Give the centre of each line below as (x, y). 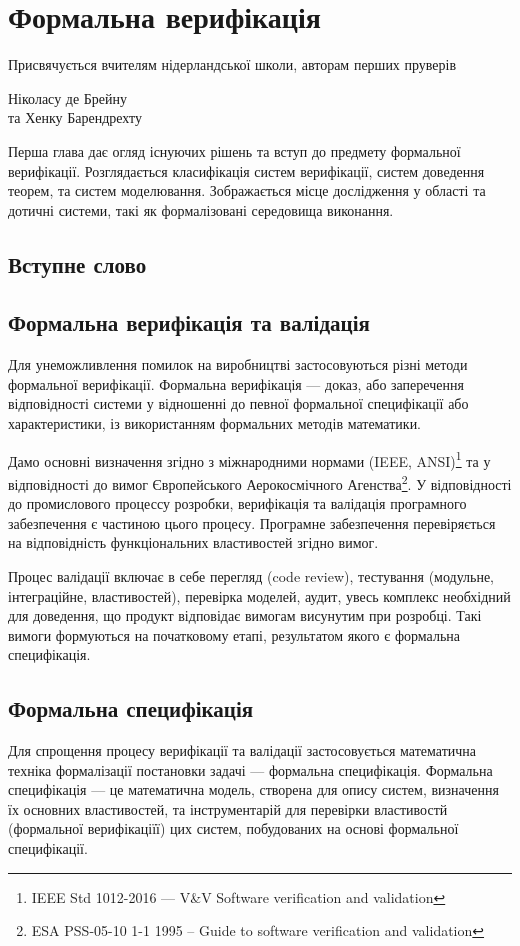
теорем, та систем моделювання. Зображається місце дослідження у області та (247, 190)
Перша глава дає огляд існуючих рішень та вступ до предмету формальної (234, 150)
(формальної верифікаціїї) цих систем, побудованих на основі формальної (233, 828)
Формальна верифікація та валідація (189, 322)
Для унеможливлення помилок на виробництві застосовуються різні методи (238, 364)
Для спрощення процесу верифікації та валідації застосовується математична (242, 750)
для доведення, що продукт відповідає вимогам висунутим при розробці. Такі (245, 615)
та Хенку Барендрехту (75, 117)
